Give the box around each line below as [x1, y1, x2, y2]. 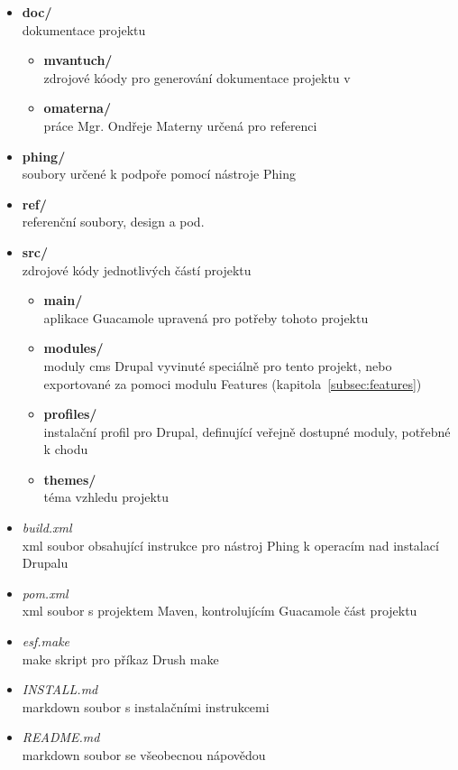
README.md [22, 728, 100, 747]
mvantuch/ [43, 51, 113, 70]
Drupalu [22, 553, 69, 572]
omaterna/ [43, 98, 111, 117]
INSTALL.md [22, 680, 98, 699]
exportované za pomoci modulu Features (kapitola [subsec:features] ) [43, 374, 422, 393]
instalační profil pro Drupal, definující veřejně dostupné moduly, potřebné [43, 422, 451, 441]
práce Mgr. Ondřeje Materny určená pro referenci [43, 116, 317, 135]
